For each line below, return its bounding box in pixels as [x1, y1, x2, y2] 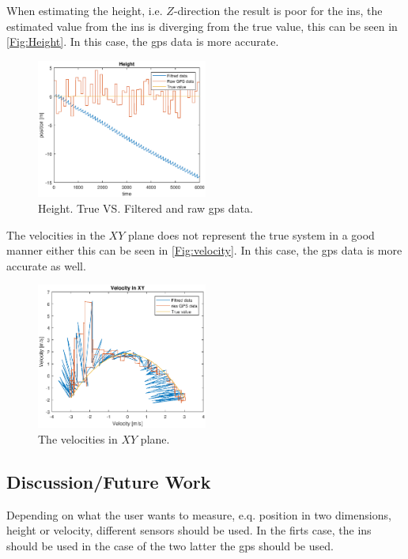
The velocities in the [6, 226, 105, 243]
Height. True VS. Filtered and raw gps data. [38, 200, 253, 217]
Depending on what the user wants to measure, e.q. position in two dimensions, [6, 506, 391, 523]
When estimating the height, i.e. [6, 2, 163, 18]
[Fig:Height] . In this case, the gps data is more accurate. [6, 33, 279, 50]
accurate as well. [6, 257, 86, 274]
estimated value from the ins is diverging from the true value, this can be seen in [6, 17, 398, 34]
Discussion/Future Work [6, 469, 211, 493]
